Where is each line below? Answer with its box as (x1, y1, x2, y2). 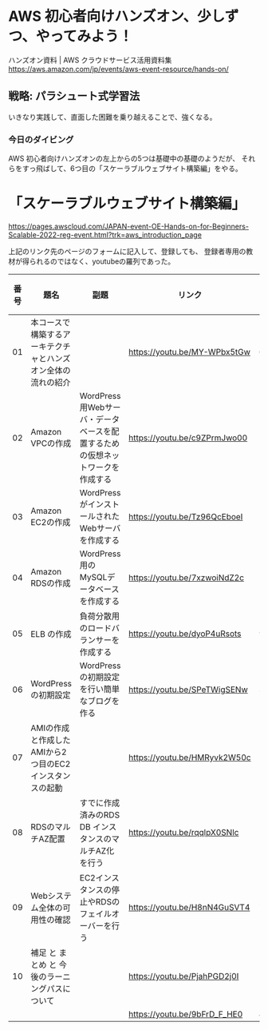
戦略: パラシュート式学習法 (8, 89, 140, 103)
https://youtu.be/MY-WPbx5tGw (128, 346, 251, 357)
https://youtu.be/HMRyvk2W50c (128, 752, 251, 763)
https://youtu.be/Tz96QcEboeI (128, 511, 243, 522)
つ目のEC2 (30, 758, 71, 770)
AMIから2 (30, 746, 67, 758)
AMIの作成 (30, 722, 70, 734)
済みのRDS (79, 809, 120, 820)
